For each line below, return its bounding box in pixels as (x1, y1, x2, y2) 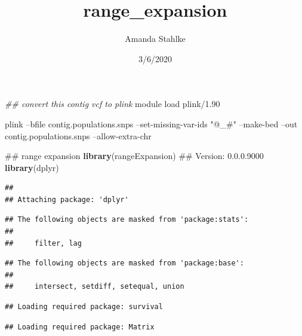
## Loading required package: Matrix (5, 322, 155, 331)
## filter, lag (5, 239, 82, 248)
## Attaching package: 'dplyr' (5, 195, 129, 204)
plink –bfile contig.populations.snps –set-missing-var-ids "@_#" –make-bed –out (5, 117, 298, 130)
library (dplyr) (5, 161, 59, 173)
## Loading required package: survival (5, 303, 163, 311)
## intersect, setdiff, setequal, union (5, 282, 184, 291)
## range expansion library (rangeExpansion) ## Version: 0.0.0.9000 (5, 149, 264, 162)
